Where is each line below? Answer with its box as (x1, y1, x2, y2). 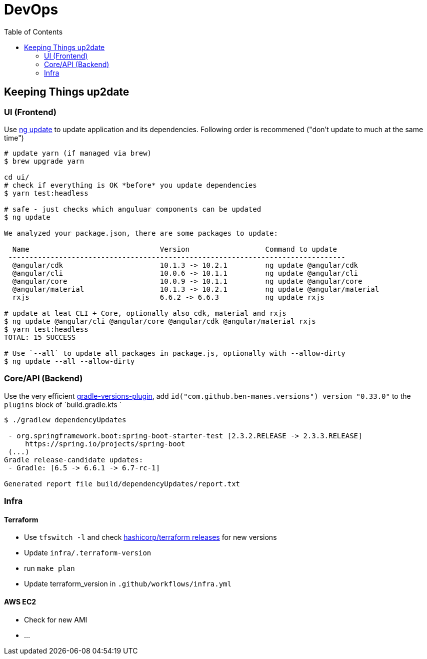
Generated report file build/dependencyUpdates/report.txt (4, 479, 240, 488)
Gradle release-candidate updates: (4, 455, 143, 464)
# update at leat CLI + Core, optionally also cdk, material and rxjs (4, 309, 286, 317)
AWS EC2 (4, 597, 36, 606)
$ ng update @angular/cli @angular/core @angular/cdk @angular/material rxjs (4, 317, 316, 325)
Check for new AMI (24, 615, 87, 624)
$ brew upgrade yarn (4, 157, 84, 165)
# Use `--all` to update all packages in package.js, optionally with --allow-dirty (4, 349, 345, 357)
